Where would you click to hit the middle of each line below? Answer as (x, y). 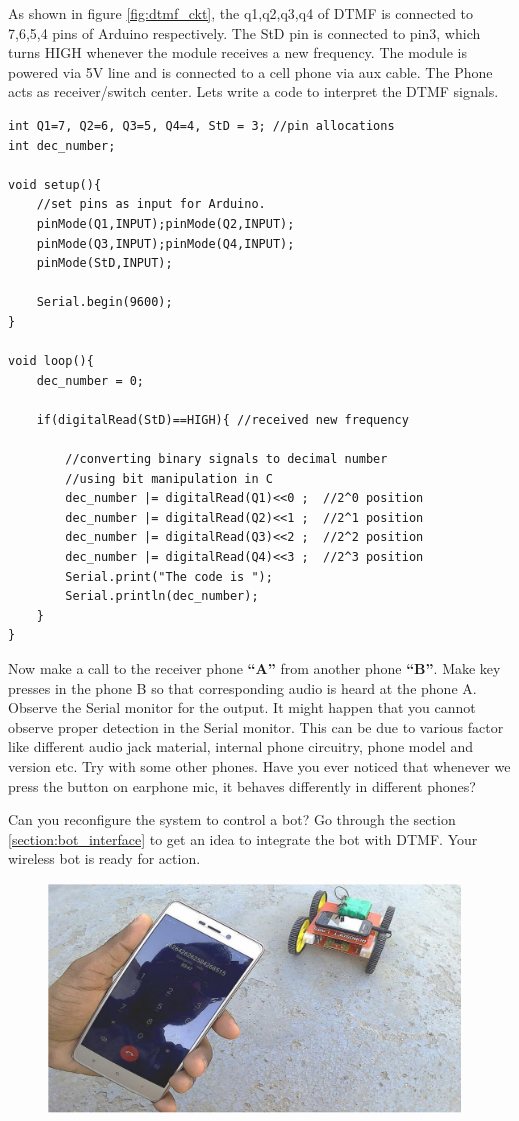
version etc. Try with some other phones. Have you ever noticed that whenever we (259, 765)
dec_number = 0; (90, 380)
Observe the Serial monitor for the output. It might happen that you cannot (242, 707)
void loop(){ (51, 361)
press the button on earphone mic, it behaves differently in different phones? (242, 785)
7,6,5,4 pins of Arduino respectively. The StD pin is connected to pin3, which (244, 32)
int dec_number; (62, 145)
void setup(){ (55, 184)
